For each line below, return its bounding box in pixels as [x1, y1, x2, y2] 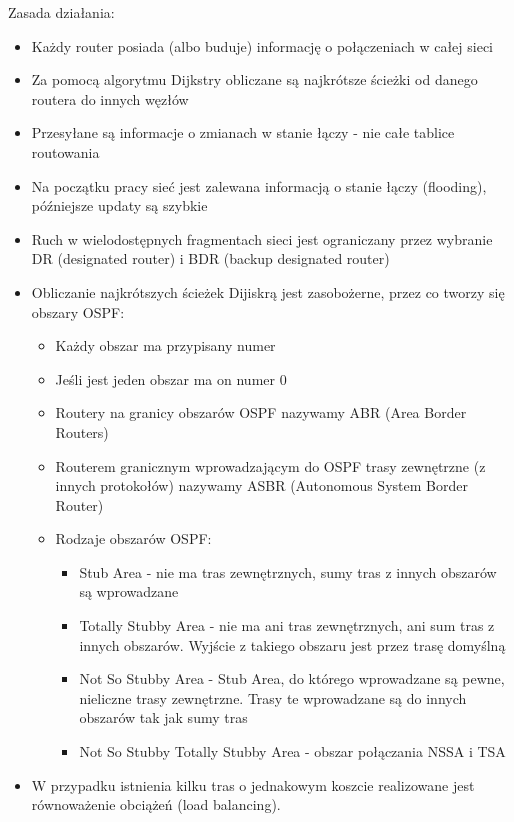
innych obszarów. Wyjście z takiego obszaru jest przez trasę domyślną [79, 634, 506, 655]
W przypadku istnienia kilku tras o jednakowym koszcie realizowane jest [31, 774, 475, 795]
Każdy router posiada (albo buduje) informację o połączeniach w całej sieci [31, 35, 493, 56]
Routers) [55, 421, 109, 442]
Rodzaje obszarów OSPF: [55, 528, 212, 549]
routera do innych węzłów [31, 88, 189, 109]
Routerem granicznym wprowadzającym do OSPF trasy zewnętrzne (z [55, 455, 486, 476]
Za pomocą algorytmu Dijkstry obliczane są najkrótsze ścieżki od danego [31, 69, 478, 90]
